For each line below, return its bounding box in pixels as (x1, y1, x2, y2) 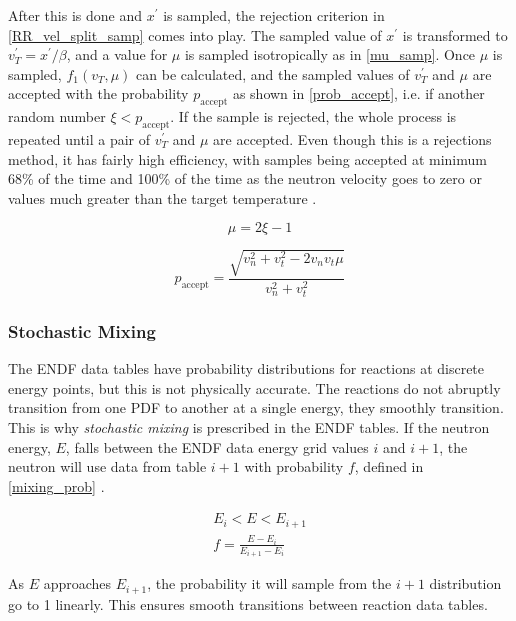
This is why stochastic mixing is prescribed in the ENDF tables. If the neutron (8, 417, 490, 437)
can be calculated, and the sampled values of (136, 63, 410, 84)
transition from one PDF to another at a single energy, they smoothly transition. (8, 397, 504, 418)
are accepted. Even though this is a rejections (213, 128, 492, 149)
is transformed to (402, 24, 508, 45)
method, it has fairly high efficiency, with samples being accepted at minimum (8, 148, 487, 169)
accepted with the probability (8, 83, 189, 104)
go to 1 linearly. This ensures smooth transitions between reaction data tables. (8, 593, 488, 614)
